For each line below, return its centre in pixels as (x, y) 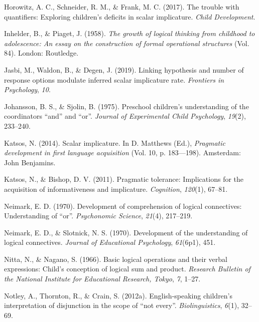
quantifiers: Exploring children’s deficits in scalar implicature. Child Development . (130, 16)
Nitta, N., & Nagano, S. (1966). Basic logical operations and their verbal (116, 259)
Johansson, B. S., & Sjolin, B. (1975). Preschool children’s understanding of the (126, 106)
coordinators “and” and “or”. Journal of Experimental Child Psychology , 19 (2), (125, 116)
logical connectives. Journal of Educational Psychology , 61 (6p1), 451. (110, 242)
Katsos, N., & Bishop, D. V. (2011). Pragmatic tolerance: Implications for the (124, 179)
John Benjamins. (30, 162)
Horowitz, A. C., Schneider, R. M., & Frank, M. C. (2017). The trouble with (122, 7)
